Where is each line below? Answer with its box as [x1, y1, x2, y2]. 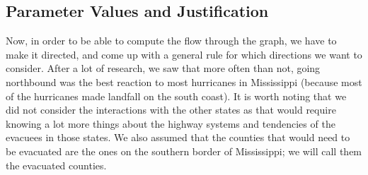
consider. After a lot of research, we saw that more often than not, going [6, 61, 321, 76]
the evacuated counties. [6, 157, 107, 172]
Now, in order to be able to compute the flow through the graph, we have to [6, 33, 337, 48]
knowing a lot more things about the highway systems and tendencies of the [6, 116, 335, 131]
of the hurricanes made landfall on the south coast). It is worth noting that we [6, 88, 347, 103]
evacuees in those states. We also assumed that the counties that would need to [6, 130, 350, 145]
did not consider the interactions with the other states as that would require [6, 102, 336, 117]
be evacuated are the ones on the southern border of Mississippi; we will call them [6, 143, 362, 158]
